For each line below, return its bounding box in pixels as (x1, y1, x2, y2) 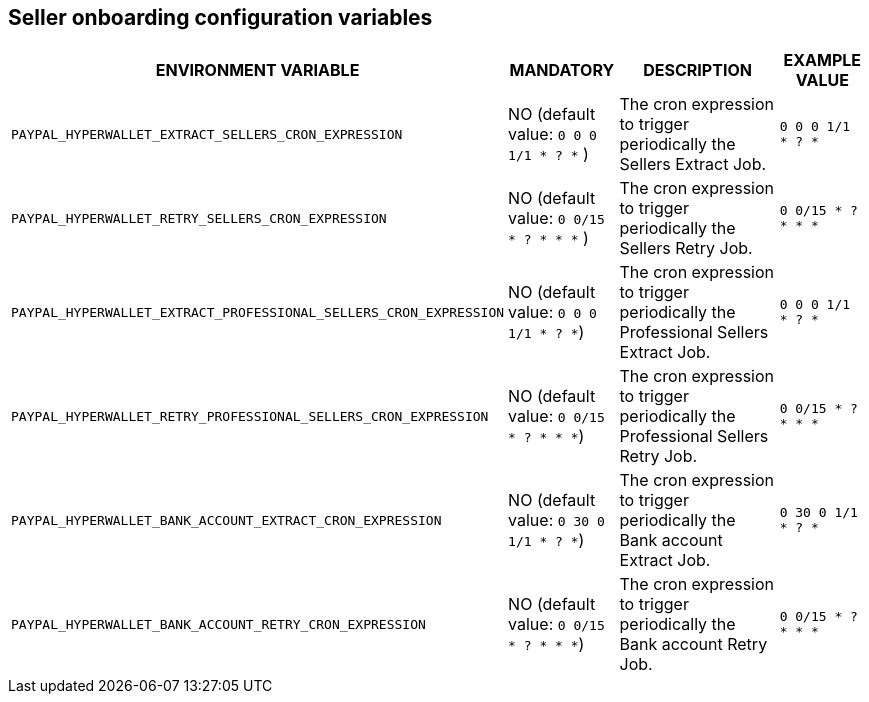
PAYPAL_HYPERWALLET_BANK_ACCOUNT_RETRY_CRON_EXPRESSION (11, 616, 426, 632)
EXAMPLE (783, 50, 862, 71)
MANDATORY (509, 60, 615, 81)
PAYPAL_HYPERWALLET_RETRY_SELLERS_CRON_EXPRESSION (11, 210, 387, 226)
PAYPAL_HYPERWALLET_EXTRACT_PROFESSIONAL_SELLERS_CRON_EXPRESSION (11, 304, 505, 320)
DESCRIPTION (643, 60, 752, 81)
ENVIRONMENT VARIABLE (155, 60, 360, 81)
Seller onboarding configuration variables (8, 5, 433, 30)
